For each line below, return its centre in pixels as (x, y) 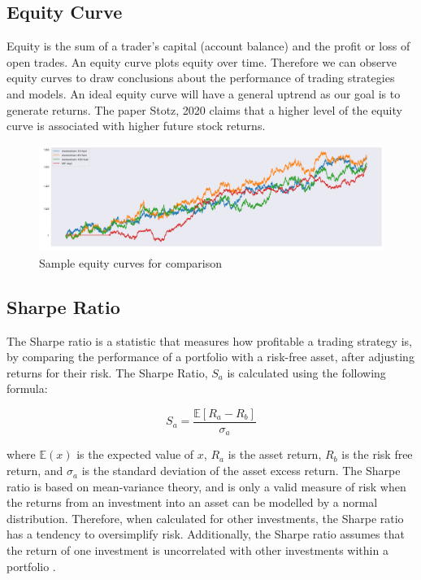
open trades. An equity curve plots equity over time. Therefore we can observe (202, 61)
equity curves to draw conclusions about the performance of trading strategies (201, 78)
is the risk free (377, 454)
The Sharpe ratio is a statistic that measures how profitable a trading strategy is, (209, 340)
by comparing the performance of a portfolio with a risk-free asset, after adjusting (210, 357)
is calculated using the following (306, 372)
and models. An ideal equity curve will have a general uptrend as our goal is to (204, 93)
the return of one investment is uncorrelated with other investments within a (197, 550)
